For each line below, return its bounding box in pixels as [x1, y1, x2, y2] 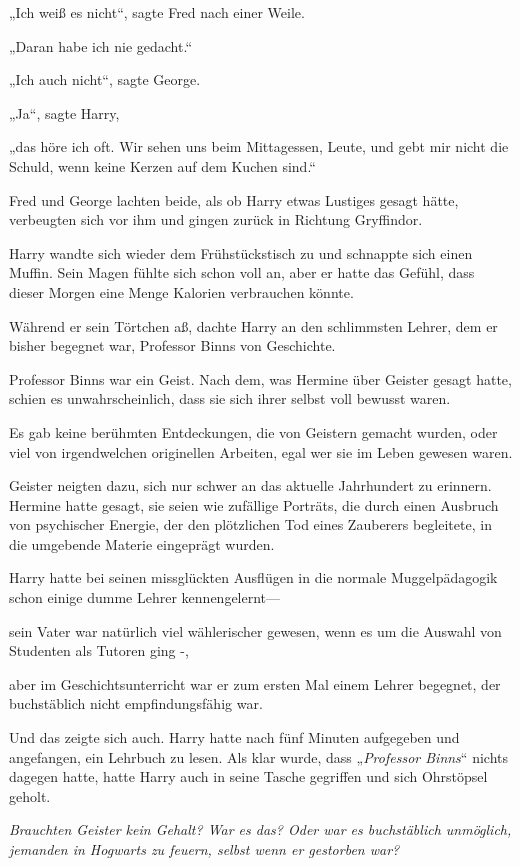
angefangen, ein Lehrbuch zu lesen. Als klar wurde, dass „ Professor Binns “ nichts [9, 746, 508, 767]
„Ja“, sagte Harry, [9, 102, 120, 123]
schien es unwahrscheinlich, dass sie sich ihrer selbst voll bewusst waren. [9, 388, 451, 409]
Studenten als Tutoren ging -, [9, 640, 189, 661]
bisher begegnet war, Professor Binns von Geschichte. [9, 335, 336, 356]
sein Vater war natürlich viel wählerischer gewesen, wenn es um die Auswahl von [9, 620, 502, 641]
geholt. [9, 785, 51, 806]
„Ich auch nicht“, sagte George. [9, 69, 201, 90]
